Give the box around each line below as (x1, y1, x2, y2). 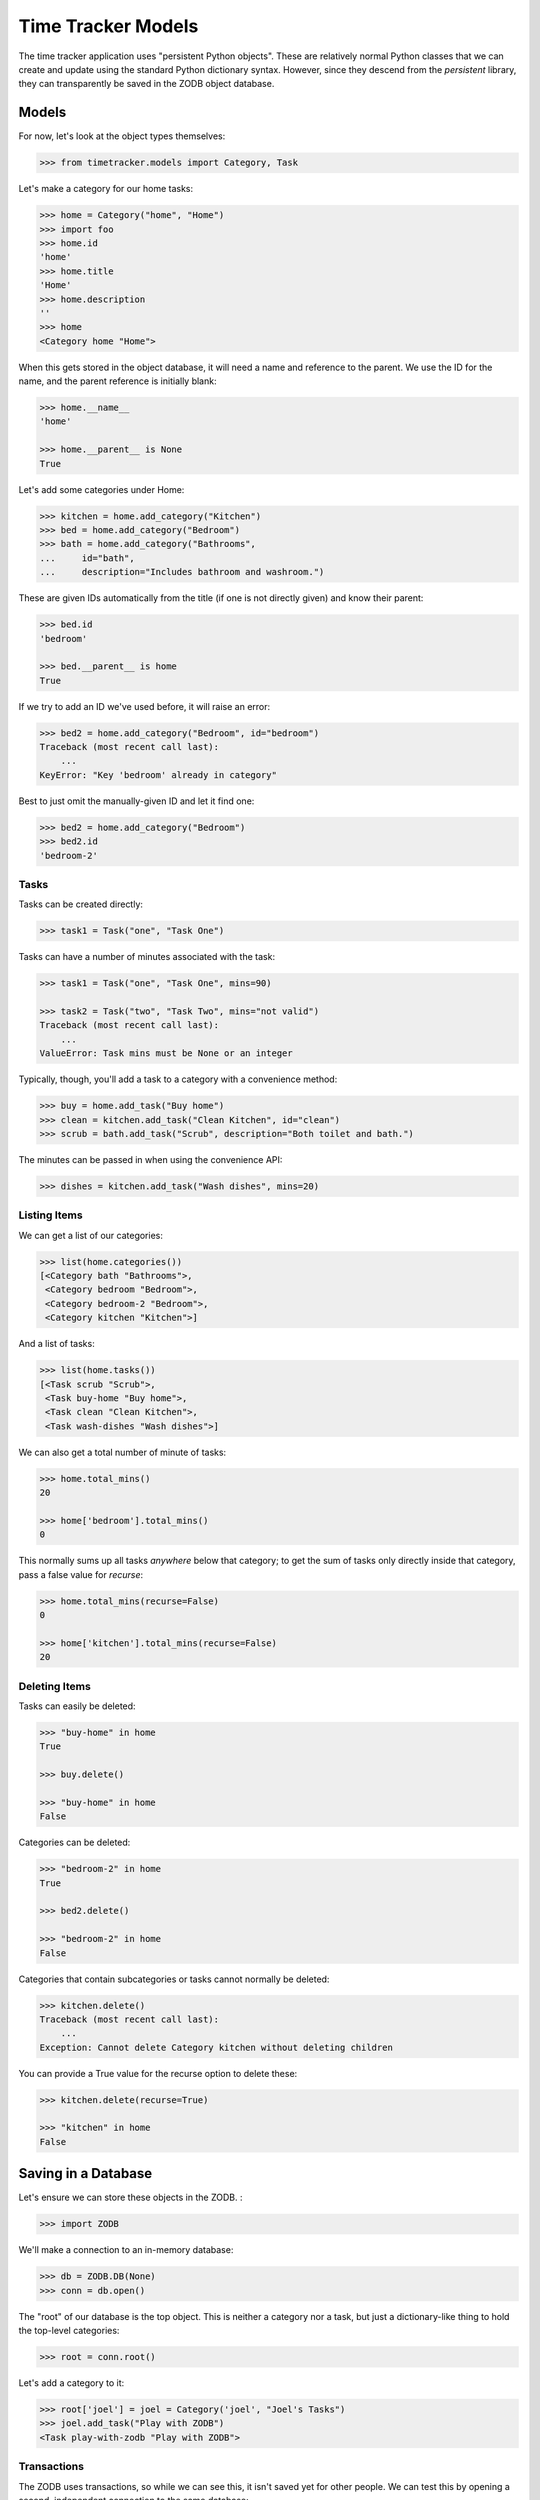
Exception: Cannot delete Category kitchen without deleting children (39, 2041, 394, 2053)
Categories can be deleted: (18, 1836, 131, 1849)
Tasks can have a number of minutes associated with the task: (18, 951, 275, 963)
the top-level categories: (18, 2325, 120, 2337)
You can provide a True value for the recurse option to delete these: (18, 2067, 298, 2079)
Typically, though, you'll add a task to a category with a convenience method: (18, 1073, 338, 1085)
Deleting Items (18, 1679, 92, 1693)
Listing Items (18, 1208, 84, 1222)
